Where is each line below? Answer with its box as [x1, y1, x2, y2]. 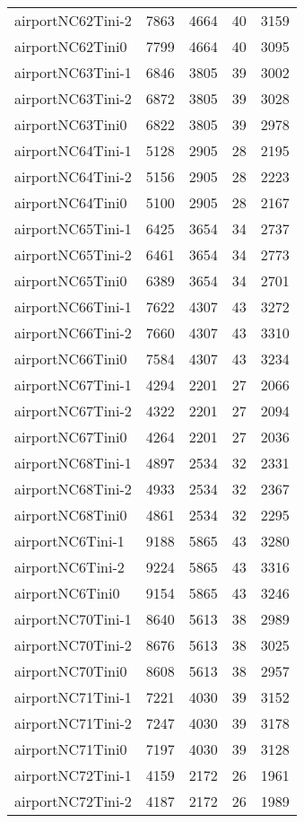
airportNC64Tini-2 [14, 166, 132, 187]
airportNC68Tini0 [14, 504, 127, 525]
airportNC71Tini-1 [14, 687, 132, 707]
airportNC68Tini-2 [14, 478, 132, 499]
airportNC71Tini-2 [14, 713, 132, 733]
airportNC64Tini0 [14, 192, 127, 213]
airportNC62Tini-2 [14, 10, 132, 31]
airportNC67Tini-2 [14, 400, 132, 421]
